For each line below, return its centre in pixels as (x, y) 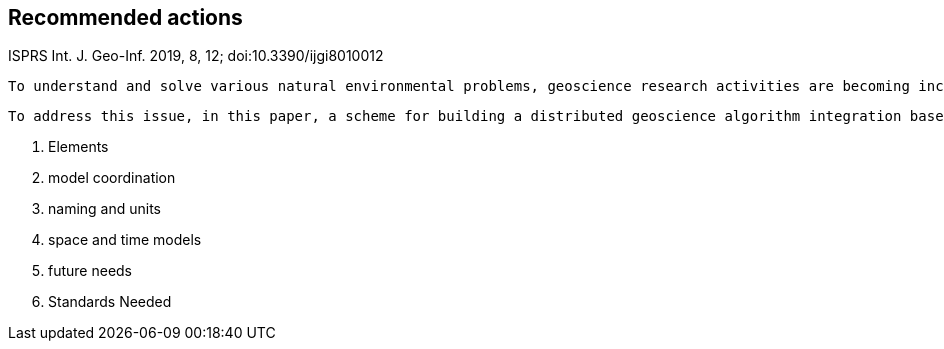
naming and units (104, 209)
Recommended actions (125, 17)
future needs (90, 271)
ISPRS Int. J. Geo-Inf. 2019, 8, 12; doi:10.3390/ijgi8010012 (196, 56)
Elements (78, 147)
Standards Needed (110, 302)
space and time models (125, 240)
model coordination (112, 178)
